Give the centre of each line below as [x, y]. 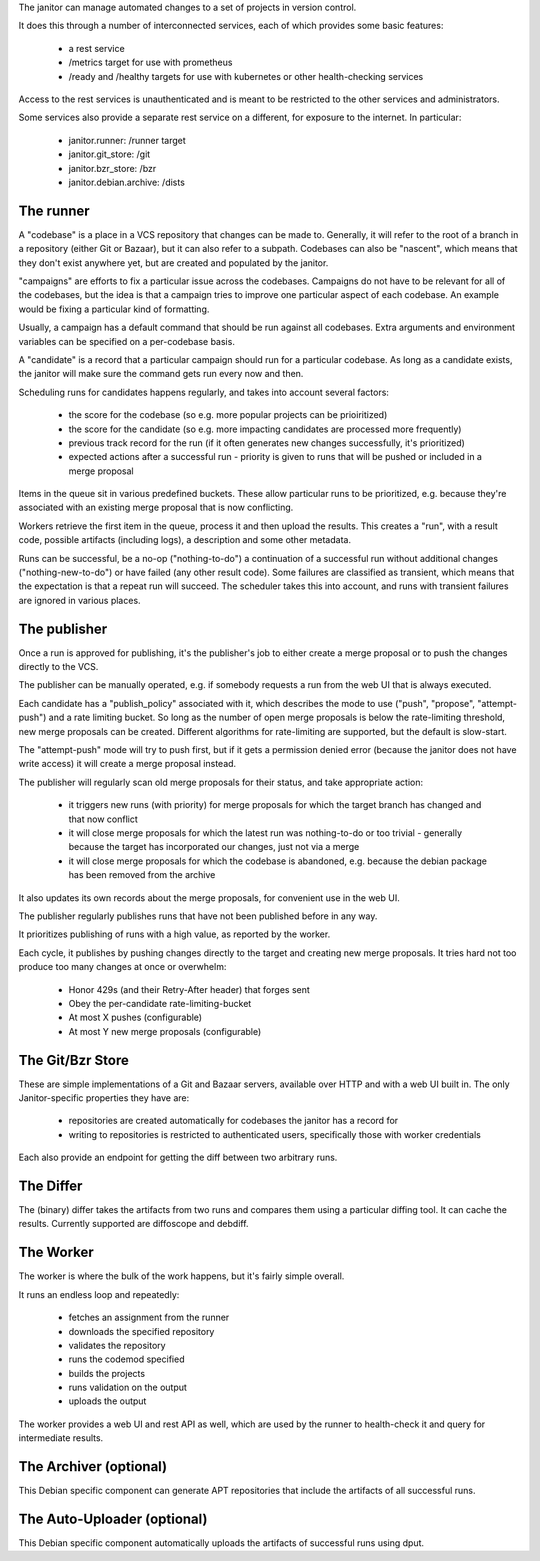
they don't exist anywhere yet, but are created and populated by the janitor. [173, 262]
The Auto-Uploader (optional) [113, 1518]
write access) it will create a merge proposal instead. [127, 764]
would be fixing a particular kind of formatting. [114, 309]
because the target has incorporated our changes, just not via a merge [214, 847]
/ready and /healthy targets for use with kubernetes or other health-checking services [246, 76]
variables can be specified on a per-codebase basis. [126, 341]
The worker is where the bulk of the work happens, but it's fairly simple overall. [181, 1276]
